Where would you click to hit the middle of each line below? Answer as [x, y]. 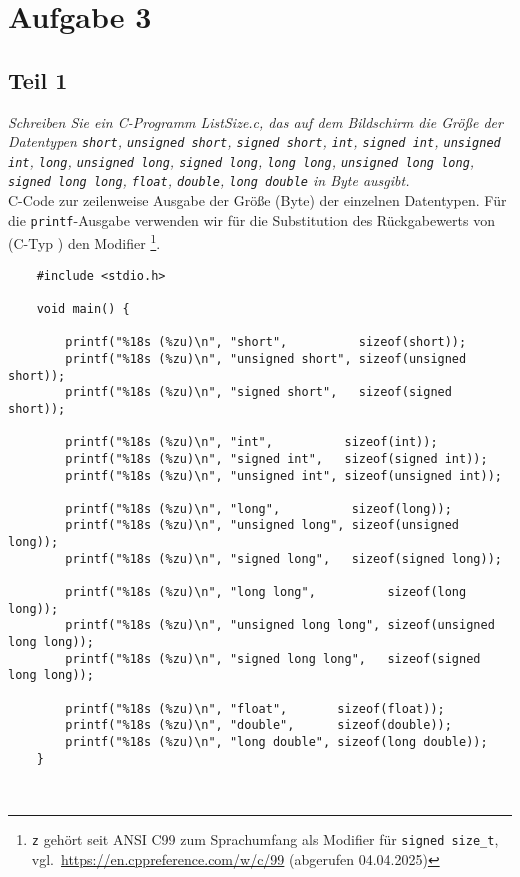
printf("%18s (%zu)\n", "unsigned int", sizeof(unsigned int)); [283, 475]
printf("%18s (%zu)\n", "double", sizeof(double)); [258, 725]
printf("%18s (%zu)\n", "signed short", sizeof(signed [258, 392]
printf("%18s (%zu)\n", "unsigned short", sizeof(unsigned [266, 358]
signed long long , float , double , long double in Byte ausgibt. [209, 180]
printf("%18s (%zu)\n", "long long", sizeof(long [266, 592]
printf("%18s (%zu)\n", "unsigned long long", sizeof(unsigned [280, 625]
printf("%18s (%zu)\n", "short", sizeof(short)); [266, 342]
